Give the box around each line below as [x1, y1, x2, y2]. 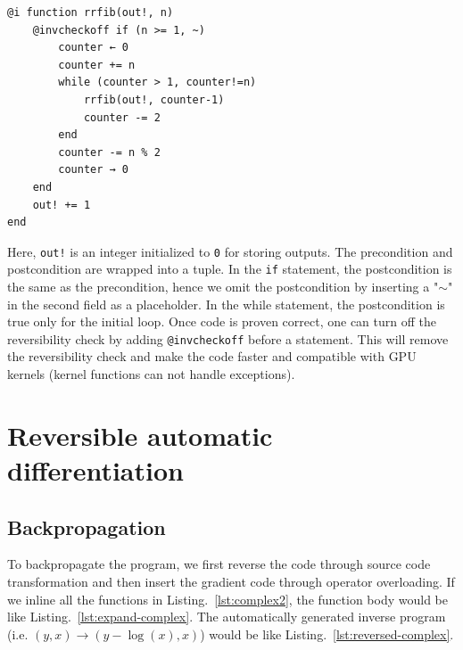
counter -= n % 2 [58, 145, 161, 159]
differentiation [7, 452, 184, 489]
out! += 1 [32, 198, 91, 211]
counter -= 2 [83, 111, 161, 124]
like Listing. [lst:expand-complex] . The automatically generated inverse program [7, 607, 446, 626]
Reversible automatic [7, 416, 273, 453]
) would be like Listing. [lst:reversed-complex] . [200, 624, 454, 643]
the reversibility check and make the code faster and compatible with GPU [7, 347, 417, 366]
